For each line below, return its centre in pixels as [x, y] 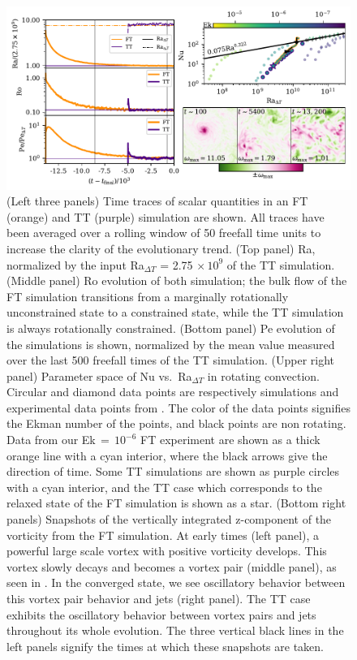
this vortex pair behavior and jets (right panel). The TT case [159, 598]
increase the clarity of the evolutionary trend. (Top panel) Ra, [161, 248]
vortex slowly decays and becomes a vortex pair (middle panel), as [172, 566]
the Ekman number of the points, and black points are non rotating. [176, 423]
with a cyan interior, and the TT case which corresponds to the [164, 487]
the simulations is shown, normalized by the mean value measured [171, 344]
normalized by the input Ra [75, 264]
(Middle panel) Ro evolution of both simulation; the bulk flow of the [177, 280]
